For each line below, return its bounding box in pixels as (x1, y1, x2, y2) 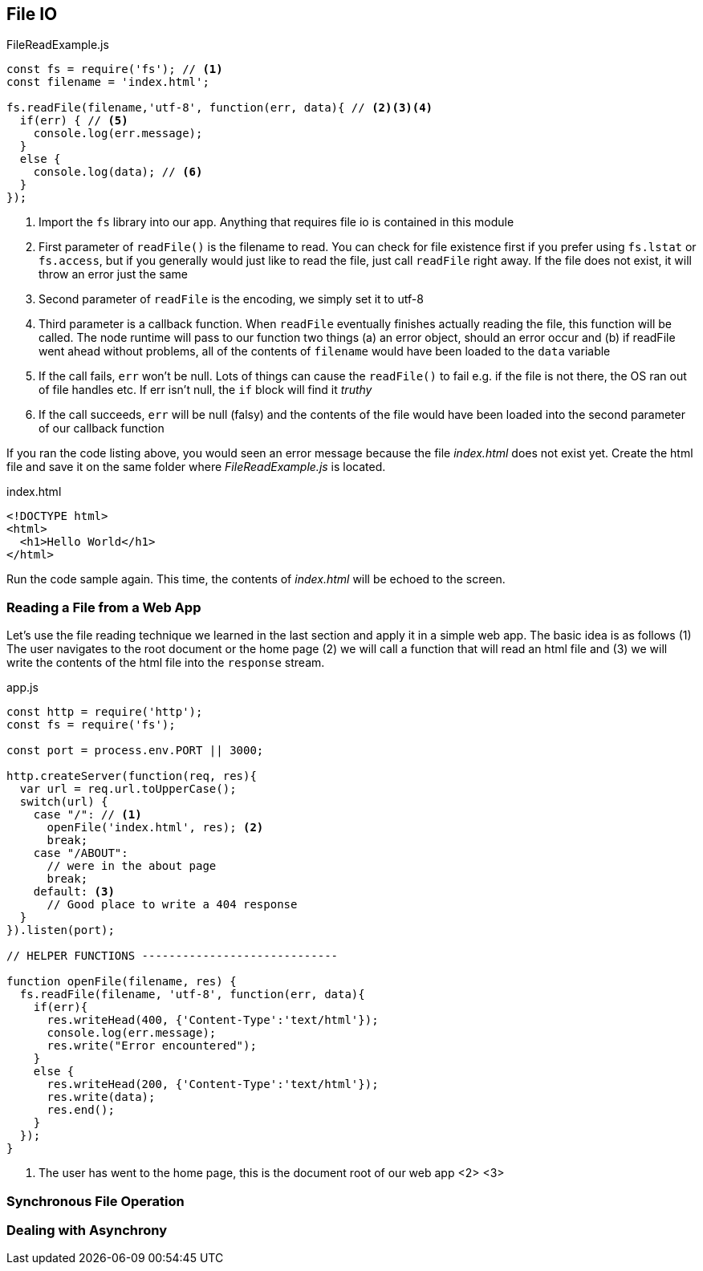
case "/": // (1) (33, 808, 142, 822)
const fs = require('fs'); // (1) (6, 63, 223, 76)
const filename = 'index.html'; (6, 75, 209, 89)
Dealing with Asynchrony (6, 1221, 167, 1238)
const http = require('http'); (6, 705, 203, 719)
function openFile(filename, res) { (6, 975, 237, 989)
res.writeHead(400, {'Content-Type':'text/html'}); (47, 1013, 379, 1027)
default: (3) (33, 885, 115, 899)
